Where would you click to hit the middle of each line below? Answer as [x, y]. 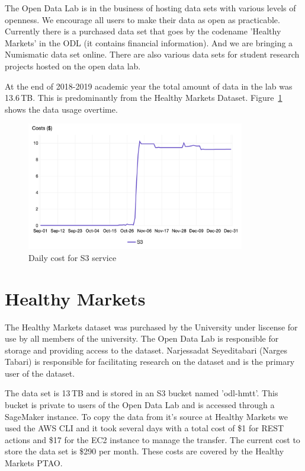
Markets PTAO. [34, 463]
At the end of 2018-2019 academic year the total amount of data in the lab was [149, 86]
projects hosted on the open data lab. [73, 66]
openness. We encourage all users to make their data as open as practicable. [142, 19]
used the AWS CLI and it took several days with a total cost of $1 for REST [145, 428]
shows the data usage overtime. [61, 109]
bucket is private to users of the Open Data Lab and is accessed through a [140, 405]
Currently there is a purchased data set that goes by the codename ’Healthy [143, 31]
